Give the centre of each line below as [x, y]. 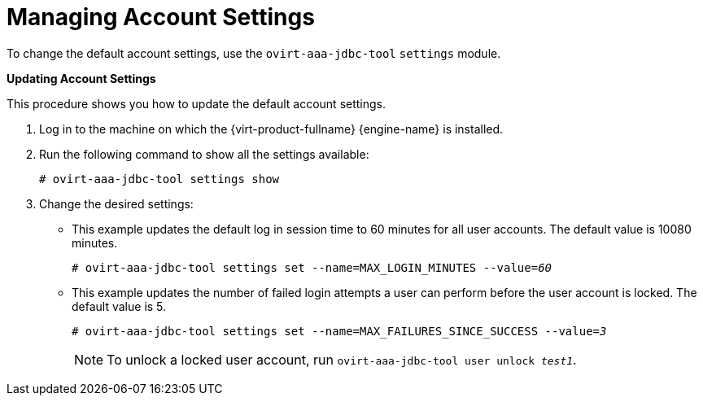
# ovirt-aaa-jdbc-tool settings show [159, 179]
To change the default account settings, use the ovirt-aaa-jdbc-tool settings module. [254, 53]
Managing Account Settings [161, 17]
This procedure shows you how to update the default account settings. [196, 103]
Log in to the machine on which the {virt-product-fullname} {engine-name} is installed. [271, 129]
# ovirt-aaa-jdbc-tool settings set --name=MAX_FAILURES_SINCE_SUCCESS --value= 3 [339, 331]
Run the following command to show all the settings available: [204, 154]
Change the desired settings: [116, 203]
